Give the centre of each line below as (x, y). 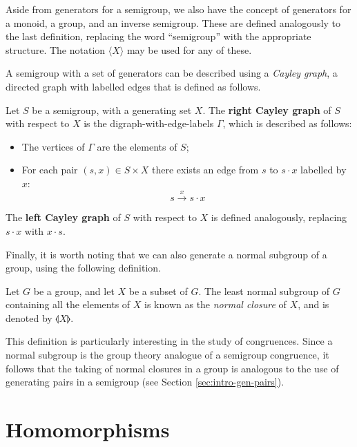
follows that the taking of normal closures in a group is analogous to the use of (172, 368)
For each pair (50, 170)
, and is (313, 304)
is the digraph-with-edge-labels (149, 123)
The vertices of (53, 146)
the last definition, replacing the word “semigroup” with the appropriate (158, 36)
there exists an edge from (205, 170)
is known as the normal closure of (215, 304)
